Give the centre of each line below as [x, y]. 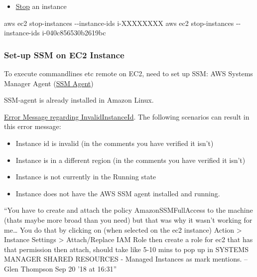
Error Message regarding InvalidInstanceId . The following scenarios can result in [127, 116]
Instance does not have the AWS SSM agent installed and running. [118, 193]
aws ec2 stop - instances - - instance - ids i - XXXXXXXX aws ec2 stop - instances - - [123, 23]
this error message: [33, 126]
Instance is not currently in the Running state [86, 177]
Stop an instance [41, 6]
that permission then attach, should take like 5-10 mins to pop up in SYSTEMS [126, 249]
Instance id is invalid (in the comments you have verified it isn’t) [115, 143]
